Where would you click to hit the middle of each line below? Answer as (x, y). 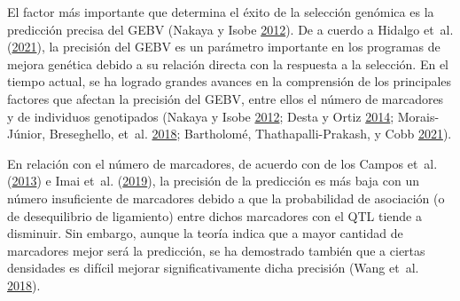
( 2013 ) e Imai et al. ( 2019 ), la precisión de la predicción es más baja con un (214, 181)
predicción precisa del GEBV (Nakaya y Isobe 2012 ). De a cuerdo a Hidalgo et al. (230, 29)
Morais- (418, 116)
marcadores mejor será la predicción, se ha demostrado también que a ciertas (216, 250)
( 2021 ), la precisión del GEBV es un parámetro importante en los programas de (224, 47)
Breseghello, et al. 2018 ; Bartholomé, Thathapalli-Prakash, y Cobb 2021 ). (250, 134)
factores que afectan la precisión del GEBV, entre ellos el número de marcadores (226, 98)
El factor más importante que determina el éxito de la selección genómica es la (221, 12)
